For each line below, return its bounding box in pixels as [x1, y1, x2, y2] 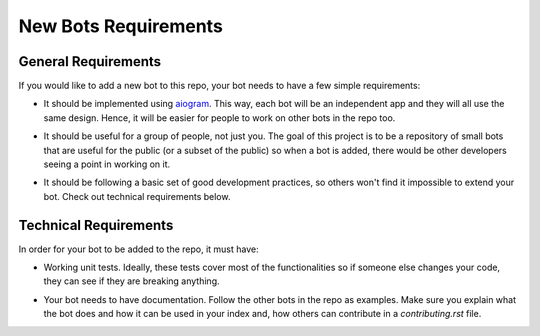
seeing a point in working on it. [43, 158, 171, 170]
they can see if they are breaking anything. [43, 275, 220, 287]
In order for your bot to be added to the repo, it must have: [18, 243, 259, 255]
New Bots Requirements [18, 15, 224, 37]
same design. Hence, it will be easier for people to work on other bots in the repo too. [43, 111, 396, 124]
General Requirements [18, 53, 162, 70]
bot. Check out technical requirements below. [43, 190, 231, 202]
